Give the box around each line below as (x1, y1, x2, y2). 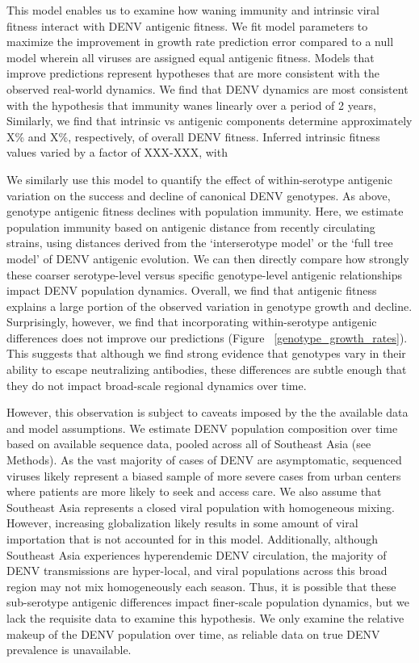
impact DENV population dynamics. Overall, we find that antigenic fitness (6, 282, 377, 299)
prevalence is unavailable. (6, 641, 132, 658)
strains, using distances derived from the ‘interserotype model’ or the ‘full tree (6, 234, 393, 251)
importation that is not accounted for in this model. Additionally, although (6, 531, 378, 547)
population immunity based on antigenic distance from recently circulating (6, 218, 375, 235)
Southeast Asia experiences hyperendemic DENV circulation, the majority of (6, 546, 387, 563)
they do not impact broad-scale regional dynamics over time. (6, 376, 307, 393)
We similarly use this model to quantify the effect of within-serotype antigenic (6, 170, 392, 187)
